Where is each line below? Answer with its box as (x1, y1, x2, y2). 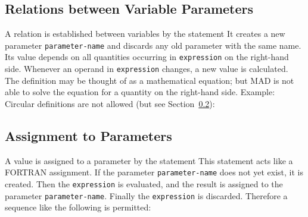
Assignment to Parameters (5, 126, 172, 144)
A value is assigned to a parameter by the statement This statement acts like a (5, 154, 293, 166)
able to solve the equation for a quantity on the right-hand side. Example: (5, 86, 275, 98)
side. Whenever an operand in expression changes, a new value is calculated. (5, 62, 288, 75)
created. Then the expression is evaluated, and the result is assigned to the (5, 178, 283, 190)
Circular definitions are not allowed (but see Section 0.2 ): (5, 97, 215, 109)
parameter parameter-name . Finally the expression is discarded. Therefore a (5, 189, 288, 202)
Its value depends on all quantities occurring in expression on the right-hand (5, 51, 289, 63)
